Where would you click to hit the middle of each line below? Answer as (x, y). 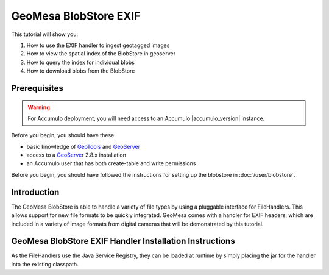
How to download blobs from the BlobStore (81, 71)
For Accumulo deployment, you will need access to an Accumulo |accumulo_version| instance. (146, 118)
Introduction (35, 192)
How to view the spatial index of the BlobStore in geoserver (101, 54)
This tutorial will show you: (45, 34)
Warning (39, 107)
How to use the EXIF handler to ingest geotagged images (98, 45)
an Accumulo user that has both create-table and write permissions (111, 163)
